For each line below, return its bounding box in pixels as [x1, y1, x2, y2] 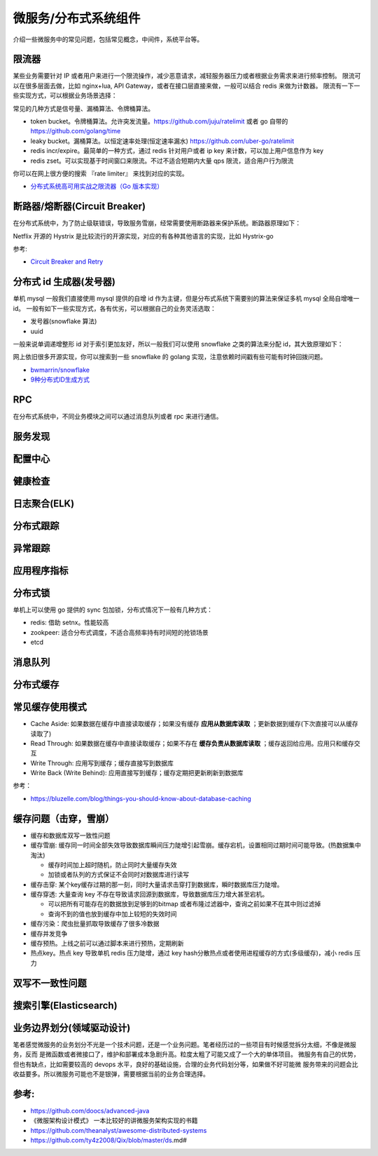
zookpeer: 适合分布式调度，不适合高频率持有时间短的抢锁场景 [30, 628, 209, 636]
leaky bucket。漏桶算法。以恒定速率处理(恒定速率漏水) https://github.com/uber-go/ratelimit [30, 137, 295, 145]
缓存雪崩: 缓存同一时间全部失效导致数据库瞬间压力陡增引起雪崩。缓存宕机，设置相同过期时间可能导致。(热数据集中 [30, 841, 362, 849]
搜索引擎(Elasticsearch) [13, 1000, 118, 1011]
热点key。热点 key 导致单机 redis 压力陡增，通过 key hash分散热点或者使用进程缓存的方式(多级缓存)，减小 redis [30, 949, 353, 957]
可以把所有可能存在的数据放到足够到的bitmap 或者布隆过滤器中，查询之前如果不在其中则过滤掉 [48, 900, 321, 908]
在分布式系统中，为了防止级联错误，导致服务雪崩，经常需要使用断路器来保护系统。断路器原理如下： [13, 219, 301, 227]
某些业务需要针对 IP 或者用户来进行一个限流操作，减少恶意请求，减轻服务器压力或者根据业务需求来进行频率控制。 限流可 [13, 72, 361, 80]
